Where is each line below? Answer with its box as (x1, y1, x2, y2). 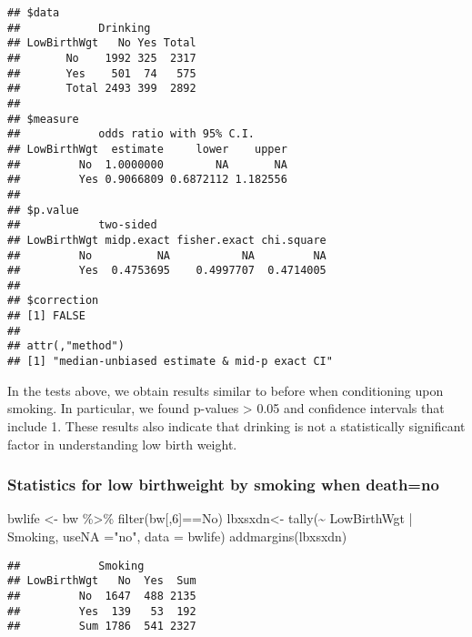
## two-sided (7, 218, 157, 232)
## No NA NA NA (7, 248, 326, 262)
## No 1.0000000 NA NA (7, 157, 287, 171)
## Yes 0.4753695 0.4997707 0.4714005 (7, 264, 326, 278)
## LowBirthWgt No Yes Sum (7, 574, 196, 588)
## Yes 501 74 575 (7, 66, 196, 80)
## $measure (7, 112, 79, 126)
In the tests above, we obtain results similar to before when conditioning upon (7, 380, 444, 399)
